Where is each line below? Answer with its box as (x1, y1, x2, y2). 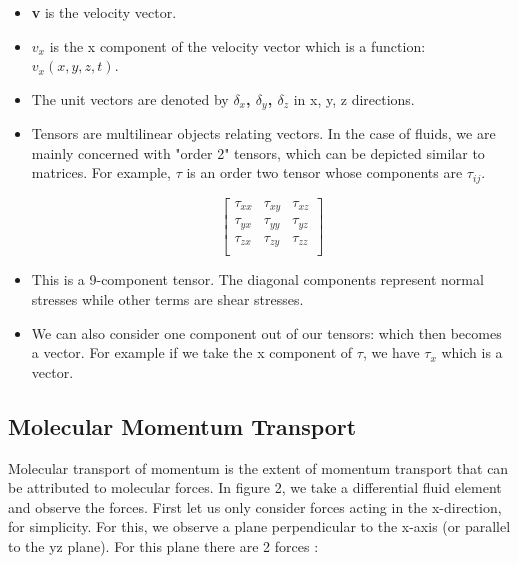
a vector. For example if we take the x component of (31, 342, 353, 363)
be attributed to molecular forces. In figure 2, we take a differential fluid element (8, 477, 502, 498)
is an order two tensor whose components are (186, 162, 463, 183)
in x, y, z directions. (293, 88, 415, 109)
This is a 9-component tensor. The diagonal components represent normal (31, 269, 484, 290)
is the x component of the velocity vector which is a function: (49, 35, 426, 56)
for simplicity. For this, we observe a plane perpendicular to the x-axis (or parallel (8, 516, 511, 537)
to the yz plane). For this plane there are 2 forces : (8, 535, 319, 556)
